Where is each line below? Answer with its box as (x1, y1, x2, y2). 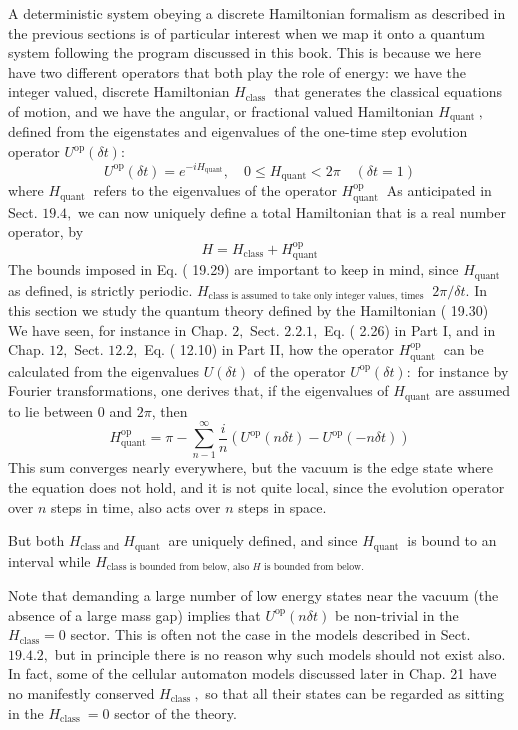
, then (151, 400, 188, 421)
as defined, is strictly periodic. (8, 279, 193, 300)
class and (80, 541, 120, 552)
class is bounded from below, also (106, 562, 250, 573)
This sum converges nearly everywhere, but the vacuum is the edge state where (8, 457, 494, 478)
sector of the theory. (114, 702, 237, 723)
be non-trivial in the (334, 604, 459, 625)
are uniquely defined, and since (168, 530, 358, 551)
